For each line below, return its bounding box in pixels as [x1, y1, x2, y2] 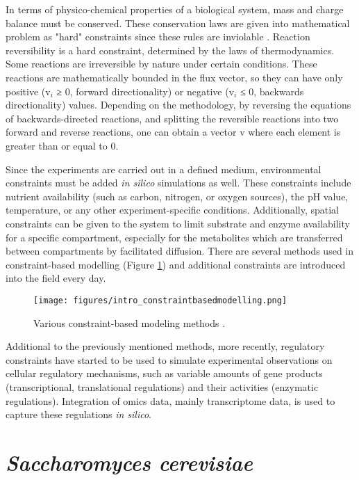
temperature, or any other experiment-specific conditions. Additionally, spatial [6, 202, 339, 217]
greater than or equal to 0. [6, 138, 119, 152]
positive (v [6, 83, 51, 98]
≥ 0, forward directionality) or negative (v [56, 83, 235, 98]
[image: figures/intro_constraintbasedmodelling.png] [33, 295, 287, 305]
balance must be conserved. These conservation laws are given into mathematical [6, 15, 350, 30]
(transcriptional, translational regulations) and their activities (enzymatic [6, 379, 319, 394]
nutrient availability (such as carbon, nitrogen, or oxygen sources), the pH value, [6, 189, 349, 203]
